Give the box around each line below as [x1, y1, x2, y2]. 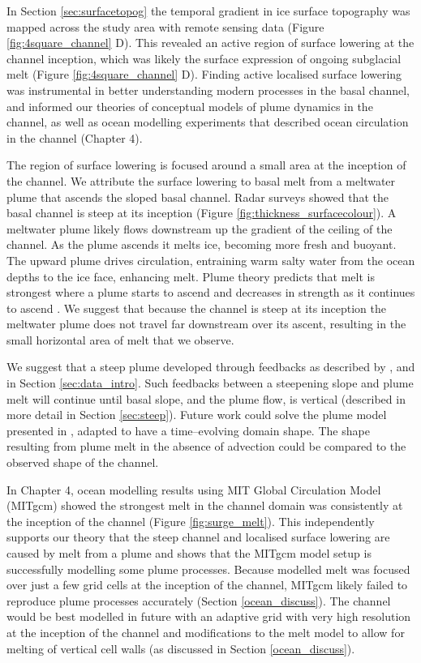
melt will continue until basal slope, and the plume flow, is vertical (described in [6, 390, 406, 407]
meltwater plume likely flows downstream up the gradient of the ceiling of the [6, 220, 393, 237]
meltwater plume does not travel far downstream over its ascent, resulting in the [6, 315, 406, 332]
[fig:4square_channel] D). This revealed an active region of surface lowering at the [6, 34, 415, 51]
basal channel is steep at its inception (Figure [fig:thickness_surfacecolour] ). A [6, 204, 397, 221]
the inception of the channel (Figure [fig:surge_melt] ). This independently [6, 512, 375, 529]
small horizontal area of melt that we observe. [6, 331, 234, 348]
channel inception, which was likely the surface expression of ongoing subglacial [6, 49, 402, 66]
